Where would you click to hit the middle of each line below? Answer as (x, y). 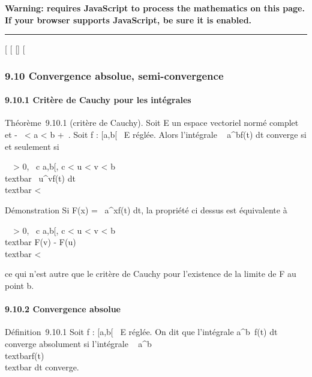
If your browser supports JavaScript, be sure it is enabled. (128, 19)
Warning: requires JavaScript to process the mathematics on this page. (155, 8)
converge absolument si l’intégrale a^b (78, 343)
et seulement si (32, 146)
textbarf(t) (25, 355)
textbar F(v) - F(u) (40, 242)
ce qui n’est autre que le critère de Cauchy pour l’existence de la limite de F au (151, 274)
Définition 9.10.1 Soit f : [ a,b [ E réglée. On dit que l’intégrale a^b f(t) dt (141, 332)
